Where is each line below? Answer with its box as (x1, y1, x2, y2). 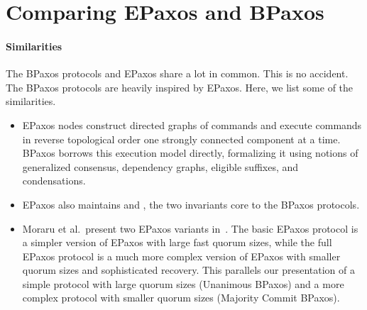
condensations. (22, 173, 86, 188)
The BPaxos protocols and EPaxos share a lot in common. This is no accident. (6, 66, 349, 81)
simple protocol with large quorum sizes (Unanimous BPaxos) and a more (22, 276, 344, 291)
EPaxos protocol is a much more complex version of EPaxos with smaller (22, 248, 341, 263)
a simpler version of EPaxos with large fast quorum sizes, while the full (22, 235, 332, 250)
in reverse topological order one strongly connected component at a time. (22, 131, 341, 146)
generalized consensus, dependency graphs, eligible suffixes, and (22, 159, 299, 174)
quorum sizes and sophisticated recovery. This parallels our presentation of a (22, 262, 356, 277)
